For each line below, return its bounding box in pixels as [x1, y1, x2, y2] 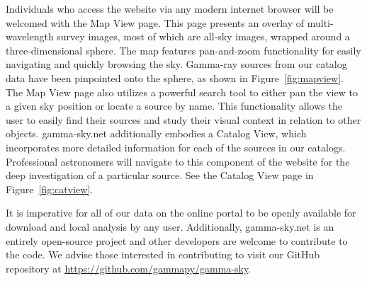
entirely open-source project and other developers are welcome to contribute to [6, 233, 348, 248]
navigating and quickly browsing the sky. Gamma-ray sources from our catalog [6, 57, 347, 71]
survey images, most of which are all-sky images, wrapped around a [57, 29, 350, 44]
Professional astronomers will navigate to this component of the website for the [6, 154, 350, 168]
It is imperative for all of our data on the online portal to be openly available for [6, 205, 356, 220]
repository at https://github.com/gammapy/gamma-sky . [6, 260, 252, 275]
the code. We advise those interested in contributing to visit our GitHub [6, 247, 320, 262]
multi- [307, 15, 334, 30]
